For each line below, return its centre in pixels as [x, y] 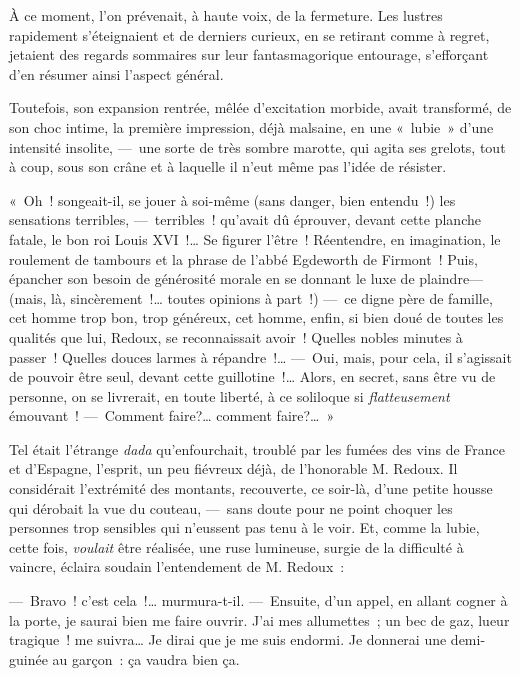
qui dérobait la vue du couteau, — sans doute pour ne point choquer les [231, 507]
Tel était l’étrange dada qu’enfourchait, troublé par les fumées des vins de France [257, 448]
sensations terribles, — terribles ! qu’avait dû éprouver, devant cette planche [245, 219]
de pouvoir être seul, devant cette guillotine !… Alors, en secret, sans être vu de [252, 376]
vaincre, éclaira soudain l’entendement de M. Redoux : [177, 566]
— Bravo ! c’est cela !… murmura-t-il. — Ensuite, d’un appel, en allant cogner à [258, 600]
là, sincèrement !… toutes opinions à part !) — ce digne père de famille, [272, 297]
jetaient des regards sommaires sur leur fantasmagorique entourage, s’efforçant [249, 54]
